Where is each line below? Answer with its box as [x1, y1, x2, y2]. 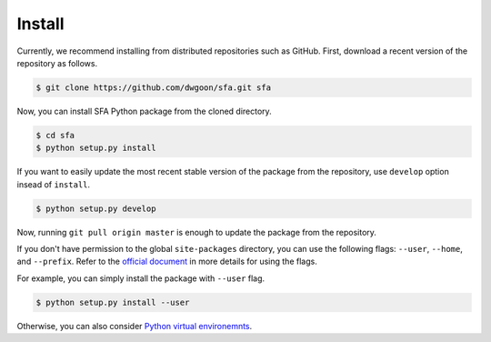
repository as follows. [16, 57, 98, 68]
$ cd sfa [35, 130, 75, 140]
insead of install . [16, 178, 91, 190]
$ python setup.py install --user [35, 297, 190, 307]
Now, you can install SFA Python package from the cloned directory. [16, 106, 272, 116]
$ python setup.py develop [35, 203, 156, 214]
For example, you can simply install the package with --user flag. [16, 273, 266, 284]
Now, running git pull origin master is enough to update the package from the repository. [16, 226, 377, 237]
